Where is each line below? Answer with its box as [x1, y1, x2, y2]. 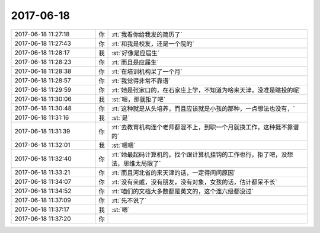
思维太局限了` [123, 159, 161, 167]
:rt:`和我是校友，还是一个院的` [111, 39, 195, 47]
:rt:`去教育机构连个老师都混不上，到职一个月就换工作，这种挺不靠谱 [111, 123, 299, 131]
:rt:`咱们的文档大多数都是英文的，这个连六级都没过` [111, 187, 254, 195]
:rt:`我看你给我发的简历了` [111, 30, 183, 39]
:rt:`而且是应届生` [111, 58, 159, 66]
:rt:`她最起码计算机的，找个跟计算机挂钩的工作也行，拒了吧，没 [111, 150, 287, 158]
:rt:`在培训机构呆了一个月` [111, 67, 183, 75]
